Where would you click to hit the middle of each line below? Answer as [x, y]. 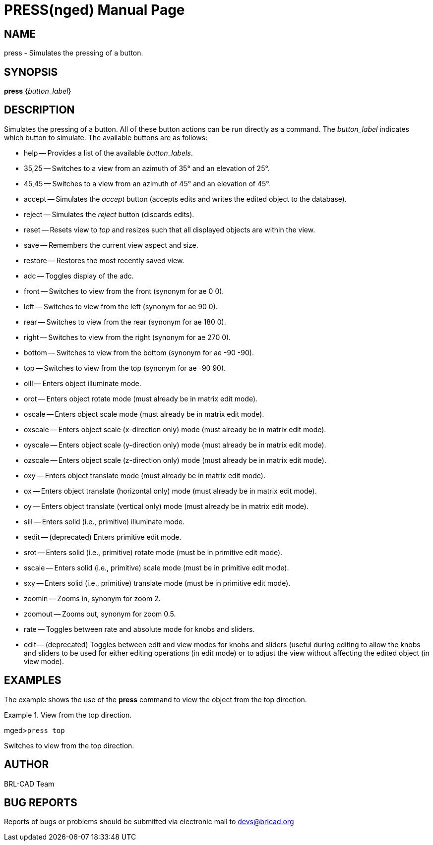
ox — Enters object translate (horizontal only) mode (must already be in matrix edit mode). [170, 491]
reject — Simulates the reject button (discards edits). [109, 214]
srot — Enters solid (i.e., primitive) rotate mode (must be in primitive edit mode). [153, 552]
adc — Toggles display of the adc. [79, 276]
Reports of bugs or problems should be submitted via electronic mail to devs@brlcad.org [149, 822]
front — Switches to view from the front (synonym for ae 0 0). [124, 291]
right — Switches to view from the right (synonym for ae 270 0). [127, 337]
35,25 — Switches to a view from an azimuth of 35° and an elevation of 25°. [147, 168]
